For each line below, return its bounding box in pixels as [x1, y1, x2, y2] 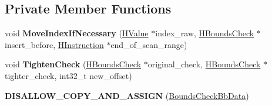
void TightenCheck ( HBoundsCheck [5, 58, 142, 70]
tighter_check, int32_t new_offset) [5, 69, 132, 81]
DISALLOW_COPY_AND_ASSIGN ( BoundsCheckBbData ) [5, 89, 249, 101]
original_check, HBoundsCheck [147, 58, 261, 70]
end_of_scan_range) [110, 38, 187, 50]
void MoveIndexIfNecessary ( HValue [5, 27, 149, 39]
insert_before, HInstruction [5, 38, 104, 50]
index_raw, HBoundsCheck [155, 27, 254, 39]
